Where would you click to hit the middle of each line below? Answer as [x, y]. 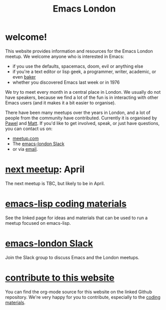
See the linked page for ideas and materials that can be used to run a [76, 218]
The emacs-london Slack [38, 144]
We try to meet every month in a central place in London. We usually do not [83, 92]
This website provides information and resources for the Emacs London [79, 51]
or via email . [25, 149]
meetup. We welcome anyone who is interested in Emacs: [65, 56]
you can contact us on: [29, 129]
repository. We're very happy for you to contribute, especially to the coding [83, 297]
